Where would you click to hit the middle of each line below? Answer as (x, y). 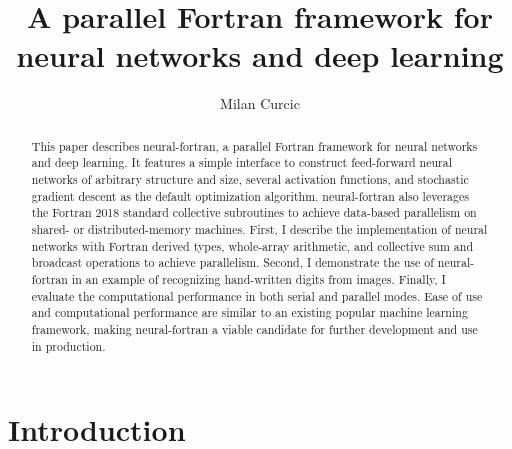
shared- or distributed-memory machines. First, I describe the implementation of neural (259, 228)
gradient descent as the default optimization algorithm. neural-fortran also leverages (250, 195)
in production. (68, 345)
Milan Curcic (260, 103)
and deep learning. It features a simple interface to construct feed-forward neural (242, 162)
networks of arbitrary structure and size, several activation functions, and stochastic (250, 179)
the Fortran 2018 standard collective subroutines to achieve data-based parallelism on (254, 212)
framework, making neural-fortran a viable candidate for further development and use (254, 328)
